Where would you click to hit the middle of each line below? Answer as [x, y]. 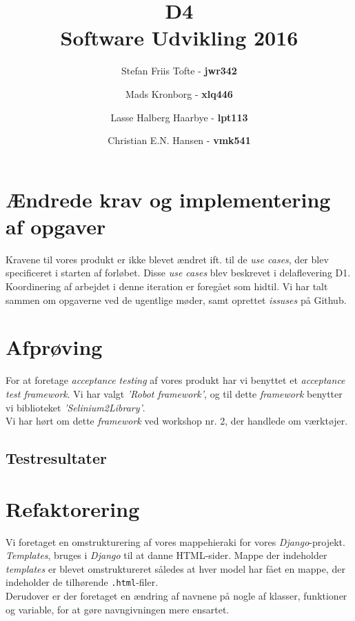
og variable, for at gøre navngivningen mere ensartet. [118, 609]
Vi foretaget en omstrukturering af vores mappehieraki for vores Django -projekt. [175, 541]
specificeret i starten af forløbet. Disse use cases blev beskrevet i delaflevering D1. [178, 273]
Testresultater [56, 458]
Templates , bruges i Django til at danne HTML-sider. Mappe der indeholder [166, 555]
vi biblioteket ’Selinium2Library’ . [75, 407]
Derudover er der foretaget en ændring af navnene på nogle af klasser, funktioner [176, 596]
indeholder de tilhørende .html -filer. [82, 582]
